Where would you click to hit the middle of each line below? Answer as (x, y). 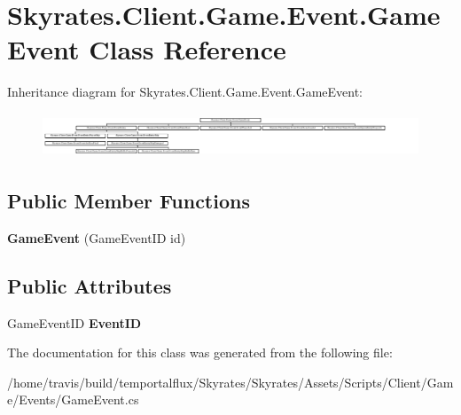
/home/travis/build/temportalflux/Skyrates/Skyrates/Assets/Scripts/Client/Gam (230, 382)
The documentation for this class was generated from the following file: (200, 352)
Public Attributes (90, 285)
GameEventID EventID (74, 322)
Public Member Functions (129, 200)
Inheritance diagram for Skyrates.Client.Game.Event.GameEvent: (185, 92)
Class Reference (188, 49)
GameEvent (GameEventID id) (97, 237)
